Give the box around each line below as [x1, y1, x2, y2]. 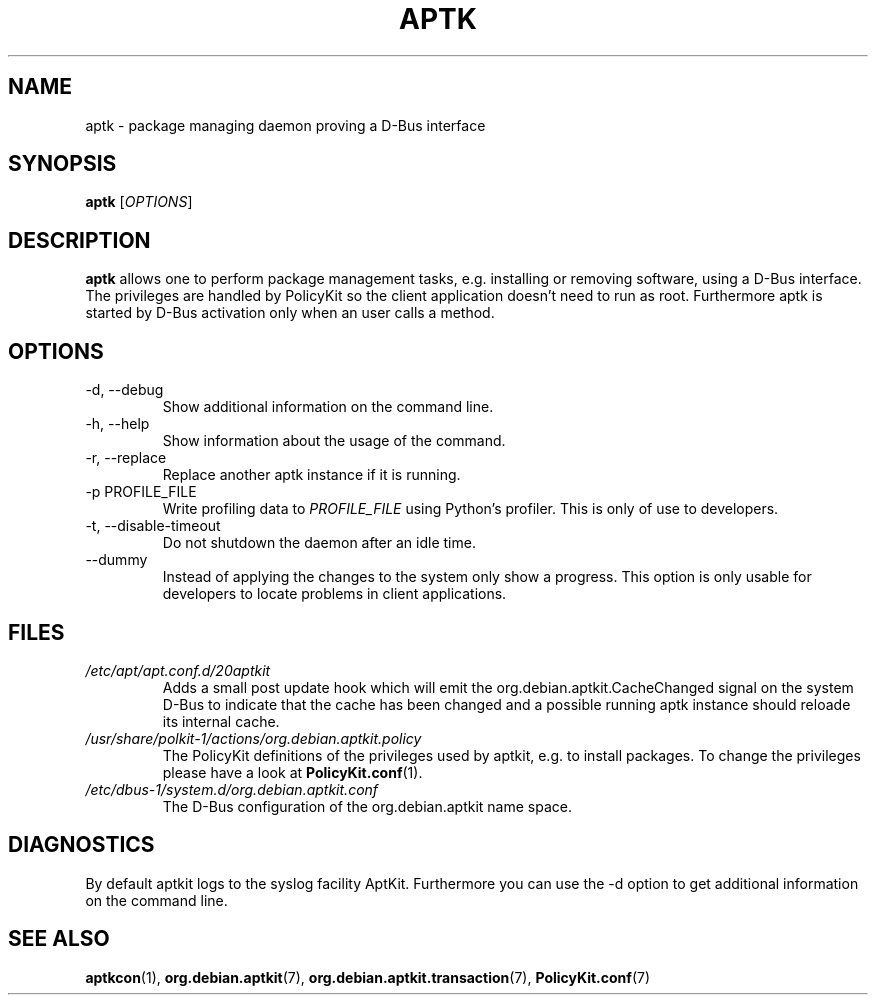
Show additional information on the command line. [162, 398, 494, 416]
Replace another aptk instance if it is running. [162, 466, 461, 484]
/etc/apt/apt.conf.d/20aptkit [85, 661, 271, 679]
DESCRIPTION [8, 227, 151, 253]
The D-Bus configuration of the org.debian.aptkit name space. [162, 797, 572, 815]
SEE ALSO [8, 926, 110, 952]
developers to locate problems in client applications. [162, 585, 507, 603]
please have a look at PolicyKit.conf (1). [162, 763, 423, 781]
